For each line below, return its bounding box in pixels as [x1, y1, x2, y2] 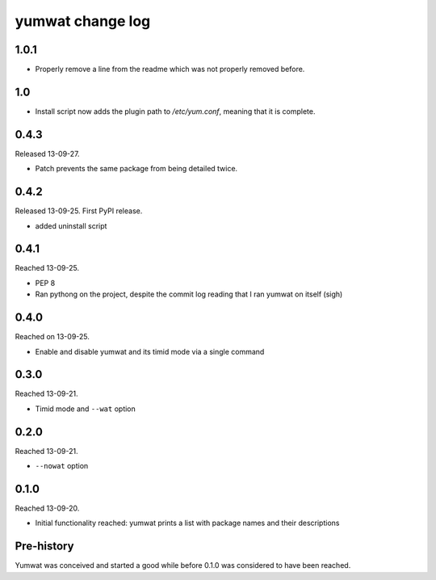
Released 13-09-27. [15, 149, 80, 158]
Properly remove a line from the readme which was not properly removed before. [35, 65, 305, 74]
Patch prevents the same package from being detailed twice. [35, 164, 238, 174]
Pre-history [15, 540, 74, 553]
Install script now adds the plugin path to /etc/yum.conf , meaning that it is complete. [35, 106, 316, 116]
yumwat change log [15, 12, 151, 30]
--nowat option [35, 461, 89, 471]
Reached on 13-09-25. [15, 332, 90, 342]
